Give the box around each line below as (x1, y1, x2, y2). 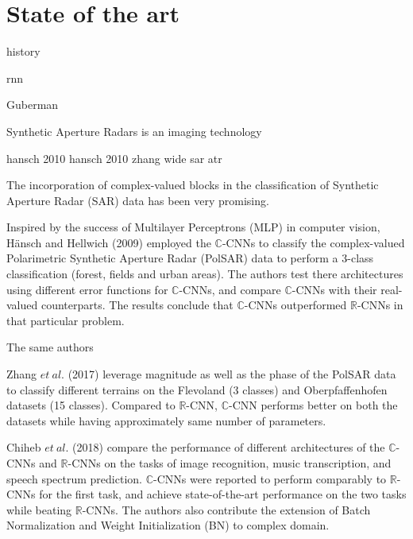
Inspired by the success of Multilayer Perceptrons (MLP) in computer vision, (6, 219, 380, 235)
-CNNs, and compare (179, 281, 281, 297)
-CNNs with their (291, 281, 377, 297)
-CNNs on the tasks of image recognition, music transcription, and (68, 455, 392, 471)
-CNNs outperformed (244, 297, 347, 313)
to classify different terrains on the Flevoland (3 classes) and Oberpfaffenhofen (6, 381, 388, 397)
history (6, 43, 41, 60)
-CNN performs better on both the (229, 397, 398, 413)
